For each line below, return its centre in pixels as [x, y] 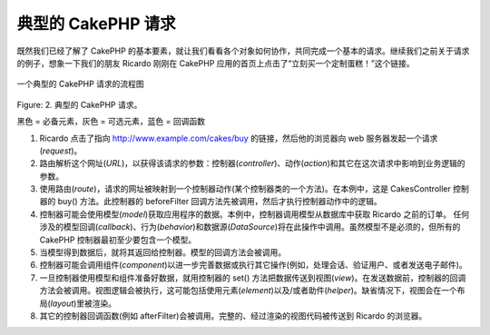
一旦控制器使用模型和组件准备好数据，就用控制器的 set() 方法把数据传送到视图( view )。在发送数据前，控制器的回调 [253, 278]
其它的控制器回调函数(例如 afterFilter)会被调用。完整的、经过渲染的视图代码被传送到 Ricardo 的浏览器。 [233, 315]
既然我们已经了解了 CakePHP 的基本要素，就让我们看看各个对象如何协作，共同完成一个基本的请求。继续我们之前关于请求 [243, 51]
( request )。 [61, 151]
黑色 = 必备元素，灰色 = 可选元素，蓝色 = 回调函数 [111, 122]
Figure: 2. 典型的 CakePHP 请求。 [79, 104]
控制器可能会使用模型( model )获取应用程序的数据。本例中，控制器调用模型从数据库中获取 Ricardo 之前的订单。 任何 [255, 214]
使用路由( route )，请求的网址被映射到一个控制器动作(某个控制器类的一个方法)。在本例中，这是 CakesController [245, 189]
